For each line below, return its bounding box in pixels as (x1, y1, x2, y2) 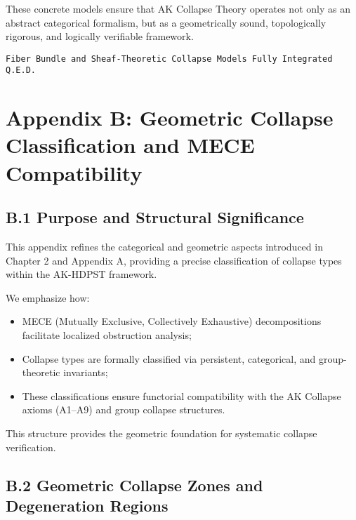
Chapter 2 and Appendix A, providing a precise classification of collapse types (6, 253, 342, 267)
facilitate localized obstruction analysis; (22, 328, 192, 342)
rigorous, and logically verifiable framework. (6, 29, 194, 44)
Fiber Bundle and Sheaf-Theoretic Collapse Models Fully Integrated (6, 53, 333, 64)
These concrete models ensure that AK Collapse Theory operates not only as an (6, 1, 350, 15)
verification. (6, 439, 56, 454)
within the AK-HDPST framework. (6, 267, 157, 281)
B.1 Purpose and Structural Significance (6, 206, 304, 228)
